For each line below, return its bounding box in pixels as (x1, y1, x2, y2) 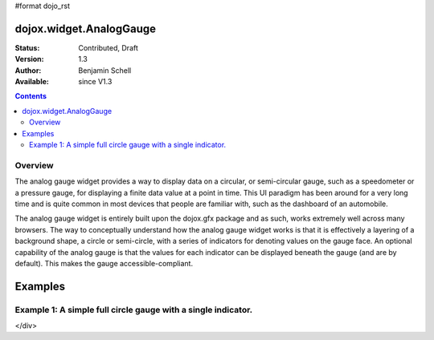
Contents (14, 91, 47, 101)
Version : (14, 55, 44, 64)
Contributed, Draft (78, 42, 138, 52)
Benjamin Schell (78, 65, 132, 75)
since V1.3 (78, 77, 113, 87)
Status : (14, 42, 40, 52)
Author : (14, 65, 42, 75)
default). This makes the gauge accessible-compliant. (14, 258, 193, 268)
